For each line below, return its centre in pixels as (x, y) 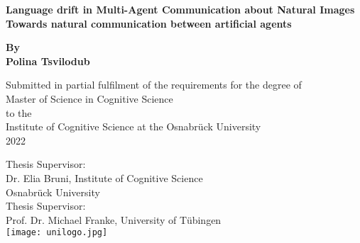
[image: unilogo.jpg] (57, 233)
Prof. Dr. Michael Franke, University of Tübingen (114, 219)
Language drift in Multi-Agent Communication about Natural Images (180, 9)
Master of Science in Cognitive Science (89, 98)
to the (19, 112)
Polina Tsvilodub (48, 61)
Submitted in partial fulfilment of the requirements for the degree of (154, 85)
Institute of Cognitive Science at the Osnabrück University (133, 126)
